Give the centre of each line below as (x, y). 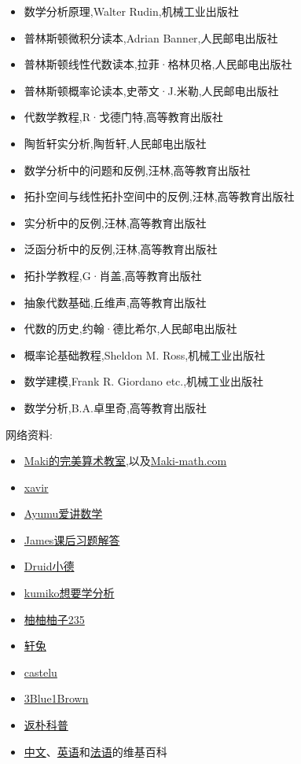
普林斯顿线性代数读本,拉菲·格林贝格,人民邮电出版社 (158, 64)
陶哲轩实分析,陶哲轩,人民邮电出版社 (115, 143)
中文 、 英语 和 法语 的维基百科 (95, 751)
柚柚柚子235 (54, 619)
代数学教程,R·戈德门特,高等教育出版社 (123, 117)
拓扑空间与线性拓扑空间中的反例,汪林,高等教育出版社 (159, 196)
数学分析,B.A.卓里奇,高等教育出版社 (115, 407)
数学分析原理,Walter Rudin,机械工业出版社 (131, 11)
